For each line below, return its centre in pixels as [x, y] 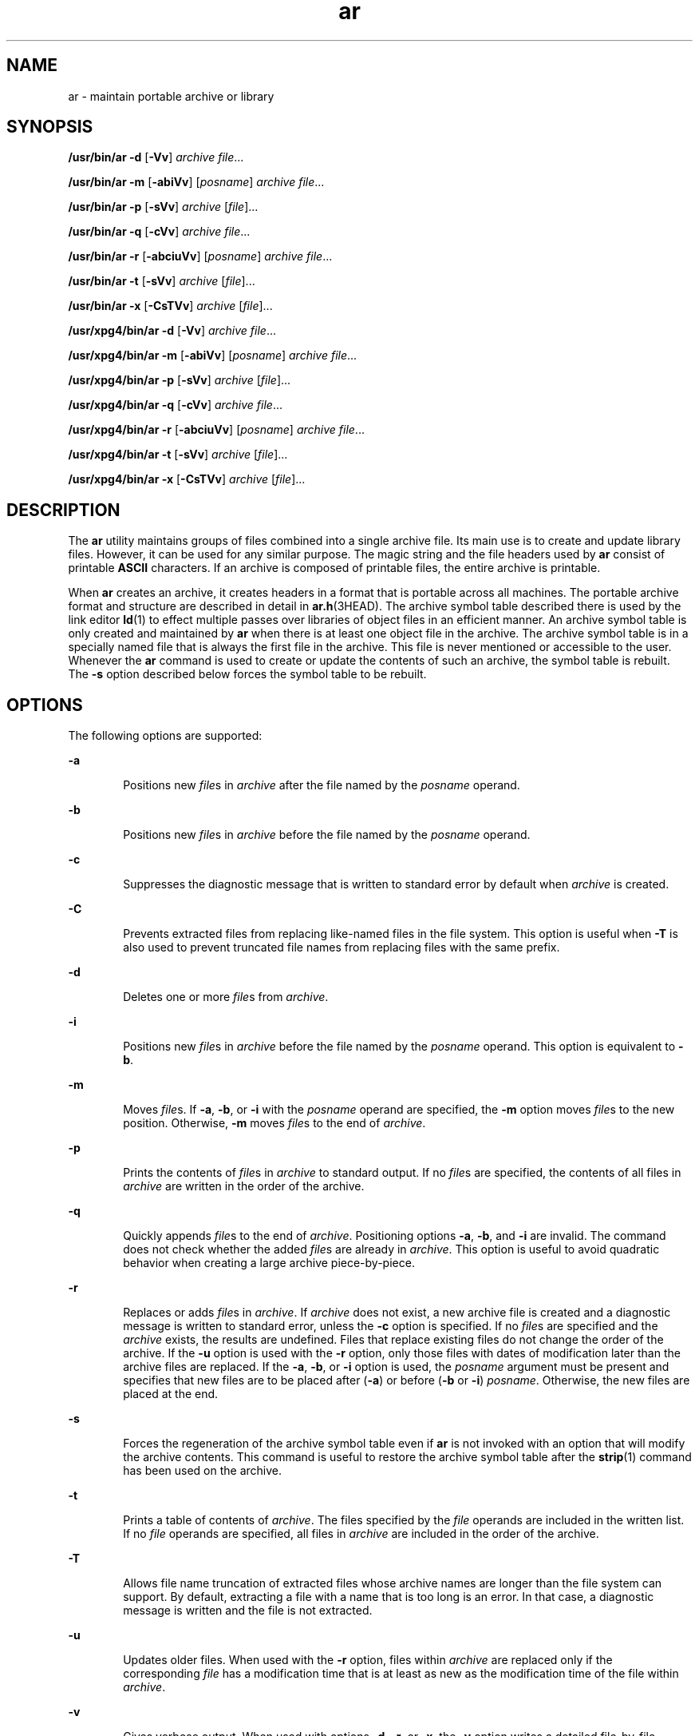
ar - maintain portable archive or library [171, 96]
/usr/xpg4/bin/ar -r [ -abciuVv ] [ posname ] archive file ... [216, 430]
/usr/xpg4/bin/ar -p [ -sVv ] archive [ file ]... [180, 380]
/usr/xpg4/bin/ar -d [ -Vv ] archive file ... [172, 331]
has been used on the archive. [203, 1471]
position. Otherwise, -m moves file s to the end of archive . [274, 1123]
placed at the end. [171, 1394]
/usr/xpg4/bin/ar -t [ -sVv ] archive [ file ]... [178, 455]
